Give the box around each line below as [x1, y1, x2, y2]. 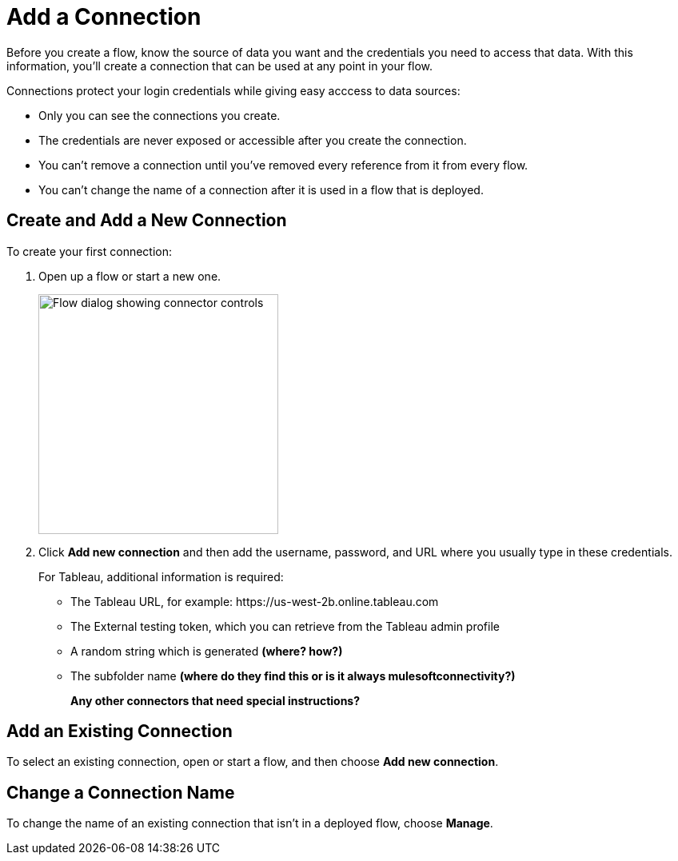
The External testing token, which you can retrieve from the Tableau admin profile [70, 619, 500, 633]
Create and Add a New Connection [6, 210, 287, 231]
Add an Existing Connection [6, 721, 233, 742]
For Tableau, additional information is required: [38, 569, 284, 584]
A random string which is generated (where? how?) [70, 644, 343, 658]
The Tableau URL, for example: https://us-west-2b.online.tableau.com [70, 594, 439, 608]
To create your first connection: [6, 244, 173, 258]
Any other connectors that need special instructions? [70, 693, 361, 708]
